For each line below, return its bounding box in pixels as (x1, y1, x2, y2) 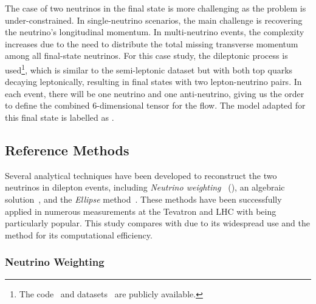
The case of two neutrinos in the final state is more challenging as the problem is (5, 2, 306, 14)
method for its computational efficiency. (5, 228, 153, 241)
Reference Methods (5, 140, 129, 159)
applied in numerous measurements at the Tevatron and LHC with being (5, 204, 276, 217)
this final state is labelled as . (5, 111, 114, 123)
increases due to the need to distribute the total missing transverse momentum (5, 37, 298, 50)
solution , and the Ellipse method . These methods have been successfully (5, 192, 282, 205)
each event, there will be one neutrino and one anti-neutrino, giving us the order (5, 87, 304, 100)
